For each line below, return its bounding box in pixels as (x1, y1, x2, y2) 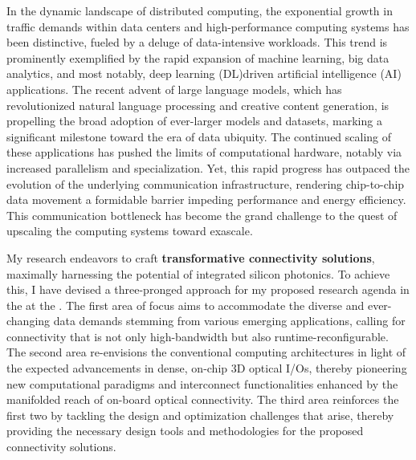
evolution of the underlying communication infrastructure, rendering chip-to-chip (6, 175, 405, 192)
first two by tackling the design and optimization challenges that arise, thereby (6, 406, 394, 423)
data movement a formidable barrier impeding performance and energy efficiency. (6, 191, 406, 208)
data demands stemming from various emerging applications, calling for (53, 312, 406, 329)
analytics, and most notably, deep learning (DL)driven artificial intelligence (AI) (6, 65, 402, 82)
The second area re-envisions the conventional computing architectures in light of (6, 344, 406, 360)
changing (6, 312, 51, 329)
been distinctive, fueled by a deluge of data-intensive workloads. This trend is (6, 34, 388, 51)
